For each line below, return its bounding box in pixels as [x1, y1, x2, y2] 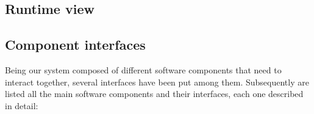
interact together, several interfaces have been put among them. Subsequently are [5, 75, 309, 88]
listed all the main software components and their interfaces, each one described [5, 87, 304, 100]
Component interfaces [5, 35, 146, 54]
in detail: [5, 99, 38, 112]
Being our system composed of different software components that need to [5, 63, 282, 76]
